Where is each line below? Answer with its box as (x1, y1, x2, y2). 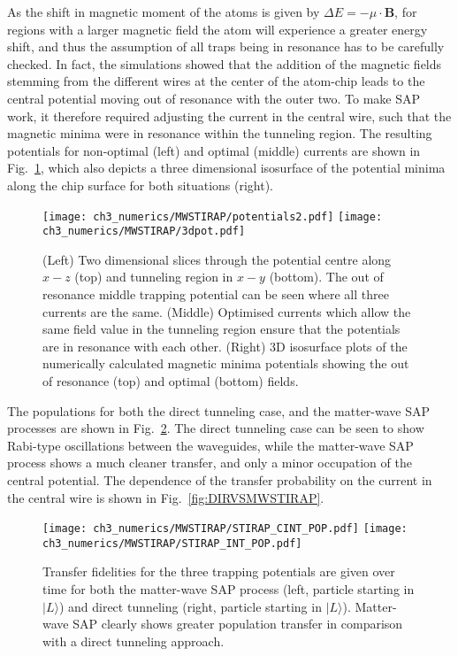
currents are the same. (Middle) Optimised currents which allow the (42, 302, 411, 320)
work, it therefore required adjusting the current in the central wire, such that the (7, 106, 452, 125)
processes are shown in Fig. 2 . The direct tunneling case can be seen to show (7, 419, 424, 437)
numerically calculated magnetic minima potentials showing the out (42, 354, 409, 373)
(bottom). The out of (269, 267, 384, 286)
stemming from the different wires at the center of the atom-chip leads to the (7, 72, 425, 90)
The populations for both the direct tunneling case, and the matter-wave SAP (7, 401, 431, 420)
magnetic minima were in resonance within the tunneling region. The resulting (7, 124, 432, 143)
